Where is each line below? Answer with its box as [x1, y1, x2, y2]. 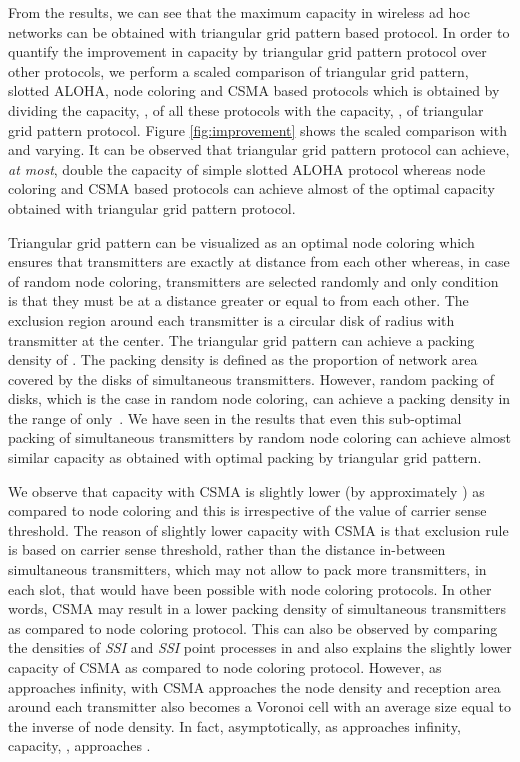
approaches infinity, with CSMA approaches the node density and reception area [8, 676, 501, 697]
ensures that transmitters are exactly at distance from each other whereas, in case [8, 251, 510, 272]
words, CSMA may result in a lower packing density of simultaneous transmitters [8, 598, 507, 619]
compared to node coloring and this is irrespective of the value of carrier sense [8, 500, 487, 521]
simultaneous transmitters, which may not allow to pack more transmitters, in [8, 559, 487, 580]
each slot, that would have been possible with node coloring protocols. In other [8, 578, 492, 599]
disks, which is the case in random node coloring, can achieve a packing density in [8, 388, 511, 409]
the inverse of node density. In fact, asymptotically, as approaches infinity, [8, 715, 461, 736]
